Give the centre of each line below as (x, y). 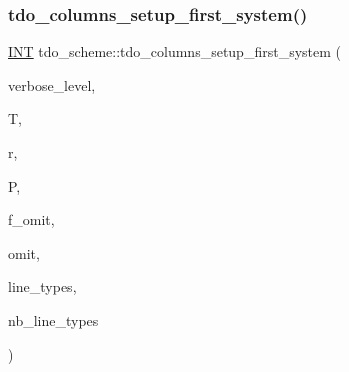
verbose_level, (52, 84)
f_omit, (31, 219)
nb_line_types (53, 319)
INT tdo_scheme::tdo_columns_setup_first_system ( (174, 51)
